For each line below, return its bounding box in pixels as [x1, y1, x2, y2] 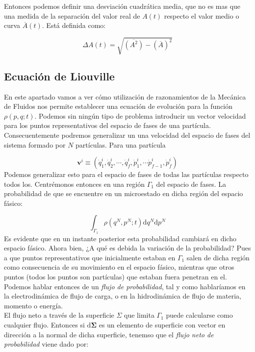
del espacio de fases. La [156, 178, 226, 189]
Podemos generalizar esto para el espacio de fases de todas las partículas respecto [4, 169, 249, 179]
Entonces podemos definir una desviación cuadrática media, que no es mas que [4, 1, 241, 11]
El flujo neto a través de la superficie [4, 310, 114, 320]
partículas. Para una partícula [76, 139, 166, 150]
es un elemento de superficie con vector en [99, 320, 226, 330]
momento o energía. [4, 300, 63, 310]
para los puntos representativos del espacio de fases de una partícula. [4, 120, 211, 130]
